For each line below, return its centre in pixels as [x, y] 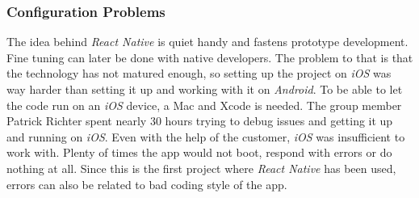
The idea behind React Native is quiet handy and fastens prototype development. [207, 42]
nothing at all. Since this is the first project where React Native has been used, [201, 168]
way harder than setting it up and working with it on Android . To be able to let [205, 89]
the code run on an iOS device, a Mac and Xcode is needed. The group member [204, 105]
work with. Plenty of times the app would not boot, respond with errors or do [199, 152]
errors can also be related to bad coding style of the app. [147, 184]
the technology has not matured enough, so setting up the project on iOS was [199, 73]
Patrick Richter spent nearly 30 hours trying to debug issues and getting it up [200, 121]
